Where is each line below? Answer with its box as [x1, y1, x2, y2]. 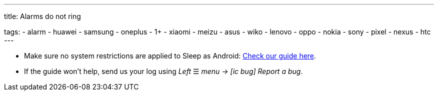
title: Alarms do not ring [4, 12, 81, 20]
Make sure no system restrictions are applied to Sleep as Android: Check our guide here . [24, 51, 316, 60]
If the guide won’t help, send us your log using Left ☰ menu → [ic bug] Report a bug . [24, 67, 303, 75]
